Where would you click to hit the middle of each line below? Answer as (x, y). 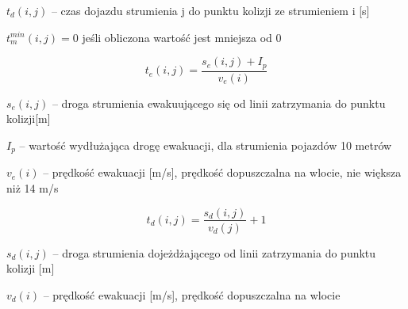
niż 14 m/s (33, 187)
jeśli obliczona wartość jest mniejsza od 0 (182, 37)
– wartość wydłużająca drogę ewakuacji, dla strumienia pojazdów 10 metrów (206, 145)
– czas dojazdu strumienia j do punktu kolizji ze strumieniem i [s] (210, 10)
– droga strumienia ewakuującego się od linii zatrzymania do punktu (219, 103)
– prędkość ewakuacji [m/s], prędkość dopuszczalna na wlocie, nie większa (222, 172)
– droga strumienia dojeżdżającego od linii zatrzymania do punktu (214, 252)
